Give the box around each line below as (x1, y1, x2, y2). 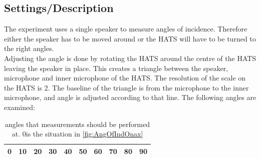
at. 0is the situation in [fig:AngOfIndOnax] (12, 128, 143, 139)
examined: (4, 101, 35, 112)
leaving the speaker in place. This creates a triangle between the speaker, (4, 62, 228, 73)
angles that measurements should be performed (5, 118, 150, 129)
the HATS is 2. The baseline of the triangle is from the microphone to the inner (4, 82, 249, 92)
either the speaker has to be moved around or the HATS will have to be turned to (4, 33, 256, 43)
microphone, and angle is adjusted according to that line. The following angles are (4, 92, 256, 102)
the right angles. (4, 43, 54, 53)
